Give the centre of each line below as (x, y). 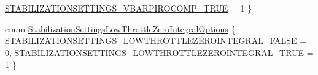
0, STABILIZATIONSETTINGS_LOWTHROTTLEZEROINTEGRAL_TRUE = (159, 52)
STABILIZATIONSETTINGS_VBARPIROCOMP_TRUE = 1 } (129, 8)
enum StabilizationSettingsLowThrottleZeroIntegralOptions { (120, 28)
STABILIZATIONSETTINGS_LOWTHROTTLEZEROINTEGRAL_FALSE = (156, 41)
